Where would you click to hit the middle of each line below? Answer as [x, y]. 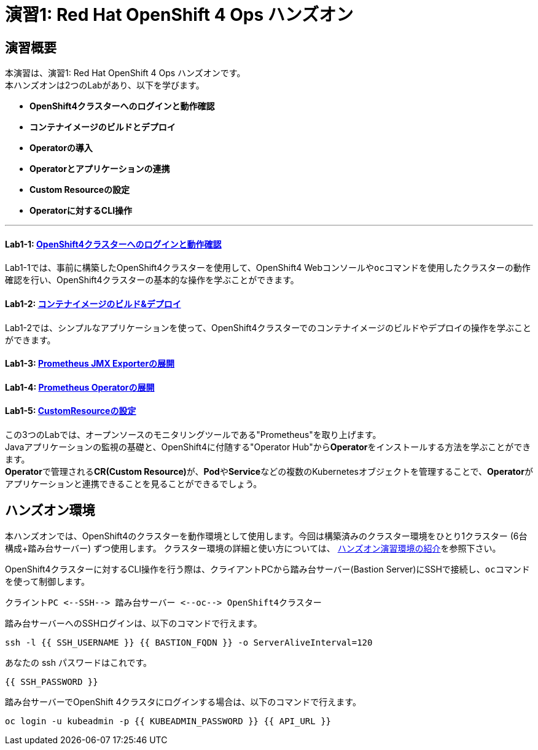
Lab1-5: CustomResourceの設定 [71, 411]
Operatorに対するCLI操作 [81, 211]
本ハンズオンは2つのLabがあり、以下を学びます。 [105, 85]
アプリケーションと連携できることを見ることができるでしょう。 [134, 484]
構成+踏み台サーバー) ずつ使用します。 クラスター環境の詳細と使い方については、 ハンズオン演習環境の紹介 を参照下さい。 [253, 548]
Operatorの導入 [61, 148]
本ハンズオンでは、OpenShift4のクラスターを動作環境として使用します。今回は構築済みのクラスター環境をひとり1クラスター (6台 [266, 536]
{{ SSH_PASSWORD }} [52, 682]
